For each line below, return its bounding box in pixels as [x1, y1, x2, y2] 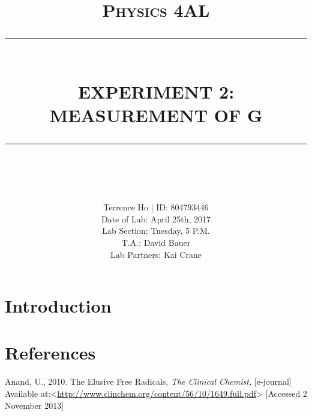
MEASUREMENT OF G [49, 102, 263, 127]
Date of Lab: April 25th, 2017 [101, 212, 211, 225]
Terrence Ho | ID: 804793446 [103, 201, 209, 213]
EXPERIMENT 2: [77, 79, 235, 103]
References [5, 340, 96, 365]
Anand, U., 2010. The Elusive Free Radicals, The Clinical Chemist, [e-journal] [5, 375, 292, 388]
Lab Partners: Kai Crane [110, 248, 202, 260]
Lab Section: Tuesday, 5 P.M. [102, 224, 210, 237]
